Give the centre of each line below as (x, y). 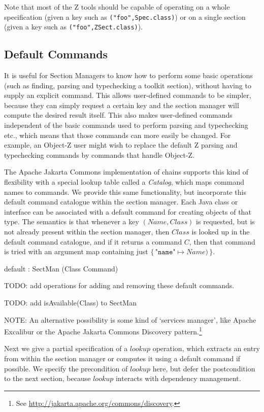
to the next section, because (47, 378)
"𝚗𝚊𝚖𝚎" (165, 252)
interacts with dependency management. (178, 378)
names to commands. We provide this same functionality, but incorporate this (125, 192)
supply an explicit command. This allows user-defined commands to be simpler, (128, 95)
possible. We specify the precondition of (66, 368)
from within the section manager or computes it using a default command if (122, 358)
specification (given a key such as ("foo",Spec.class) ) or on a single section (125, 16)
